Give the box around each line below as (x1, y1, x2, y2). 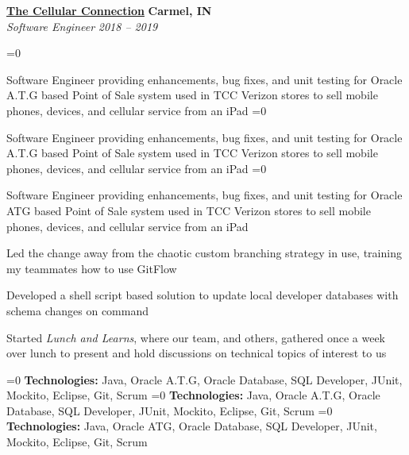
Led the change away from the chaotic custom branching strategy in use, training (6, 245, 402, 261)
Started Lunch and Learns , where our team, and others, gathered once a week (6, 329, 385, 345)
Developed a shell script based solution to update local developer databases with (6, 287, 399, 303)
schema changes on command (6, 302, 149, 318)
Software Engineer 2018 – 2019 (6, 17, 158, 34)
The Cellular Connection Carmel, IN (6, 2, 212, 18)
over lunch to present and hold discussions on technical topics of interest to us (6, 345, 387, 361)
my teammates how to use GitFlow (6, 260, 177, 276)
